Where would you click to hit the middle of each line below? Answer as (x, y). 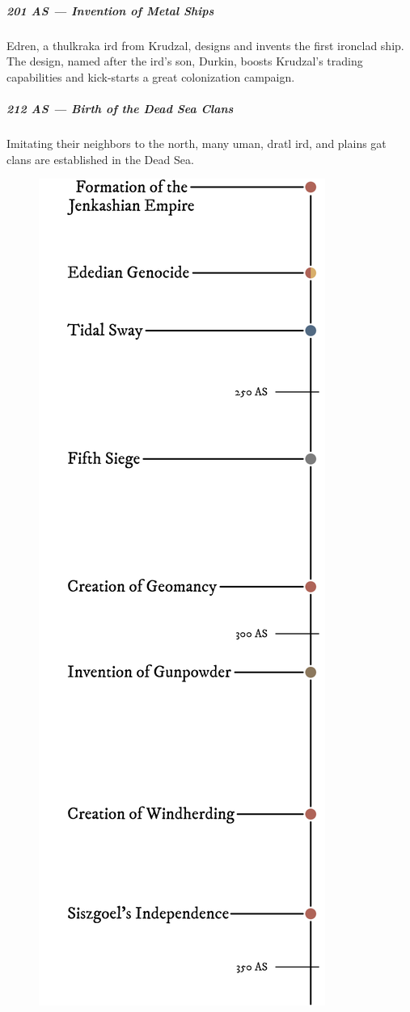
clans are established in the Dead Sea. (100, 159)
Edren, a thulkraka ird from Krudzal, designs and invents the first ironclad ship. (205, 45)
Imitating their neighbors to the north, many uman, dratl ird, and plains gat (197, 143)
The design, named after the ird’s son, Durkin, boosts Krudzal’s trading (185, 61)
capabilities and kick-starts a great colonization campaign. (151, 76)
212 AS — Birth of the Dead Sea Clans (120, 108)
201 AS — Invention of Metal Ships (110, 10)
